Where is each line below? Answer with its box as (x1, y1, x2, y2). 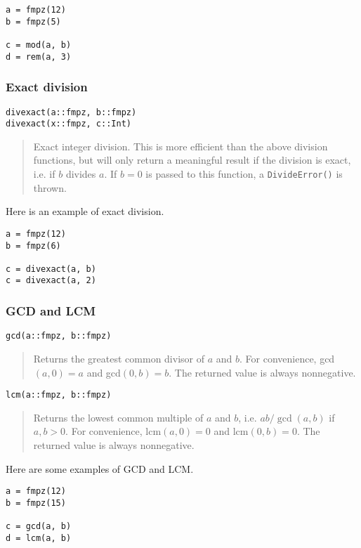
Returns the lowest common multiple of (33, 410, 204, 424)
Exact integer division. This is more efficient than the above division (33, 138, 328, 153)
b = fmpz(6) (6, 240, 61, 251)
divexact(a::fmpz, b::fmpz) (6, 107, 137, 117)
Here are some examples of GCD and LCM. (6, 461, 194, 476)
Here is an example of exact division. (6, 204, 164, 218)
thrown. (33, 180, 67, 195)
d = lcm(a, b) (6, 533, 72, 543)
